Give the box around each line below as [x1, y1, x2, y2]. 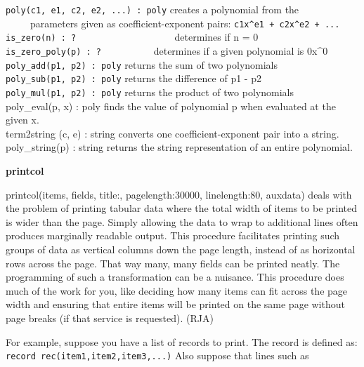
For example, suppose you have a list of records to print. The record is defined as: [6, 334, 358, 349]
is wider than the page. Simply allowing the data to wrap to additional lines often [6, 214, 358, 229]
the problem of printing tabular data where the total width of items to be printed [6, 201, 358, 215]
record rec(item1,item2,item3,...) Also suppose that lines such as [6, 348, 309, 363]
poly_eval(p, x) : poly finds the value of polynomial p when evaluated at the [6, 98, 336, 113]
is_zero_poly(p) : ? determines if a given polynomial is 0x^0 [6, 43, 328, 58]
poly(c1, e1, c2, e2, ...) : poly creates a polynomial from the [6, 2, 299, 16]
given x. [6, 112, 39, 127]
